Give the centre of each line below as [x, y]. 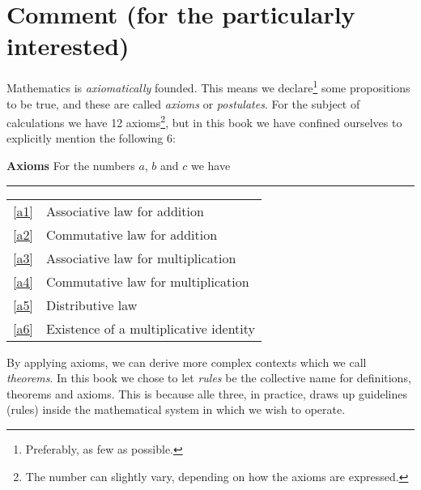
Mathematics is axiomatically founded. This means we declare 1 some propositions [208, 86]
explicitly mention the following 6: [91, 138]
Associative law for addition [125, 211]
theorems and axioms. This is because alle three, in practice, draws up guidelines [207, 393]
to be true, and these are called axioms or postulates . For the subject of [183, 103]
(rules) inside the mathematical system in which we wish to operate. [176, 409]
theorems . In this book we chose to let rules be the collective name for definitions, [209, 378]
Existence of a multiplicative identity [151, 328]
